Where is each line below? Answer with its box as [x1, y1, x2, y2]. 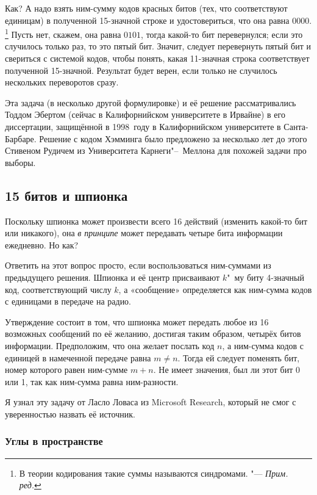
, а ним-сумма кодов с [222, 339, 304, 352]
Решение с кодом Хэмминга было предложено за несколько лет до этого [39, 132, 307, 145]
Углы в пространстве [5, 433, 103, 449]
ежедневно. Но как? [5, 238, 79, 251]
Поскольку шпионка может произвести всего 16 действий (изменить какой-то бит [5, 214, 308, 227]
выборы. [5, 156, 36, 168]
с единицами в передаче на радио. [5, 295, 132, 308]
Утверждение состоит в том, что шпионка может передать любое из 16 [5, 315, 269, 328]
